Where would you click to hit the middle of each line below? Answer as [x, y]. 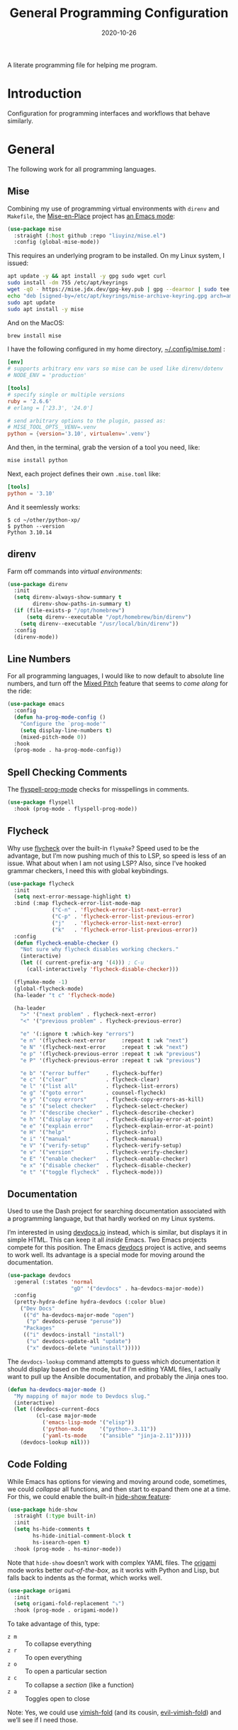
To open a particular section [66, 1671]
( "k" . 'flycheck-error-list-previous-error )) [125, 930]
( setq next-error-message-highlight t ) [73, 897]
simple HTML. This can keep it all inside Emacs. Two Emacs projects [107, 1240]
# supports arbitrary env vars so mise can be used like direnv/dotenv [115, 369]
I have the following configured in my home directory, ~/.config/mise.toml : [116, 349]
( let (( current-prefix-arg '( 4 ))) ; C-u [82, 963]
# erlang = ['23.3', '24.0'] [50, 408]
